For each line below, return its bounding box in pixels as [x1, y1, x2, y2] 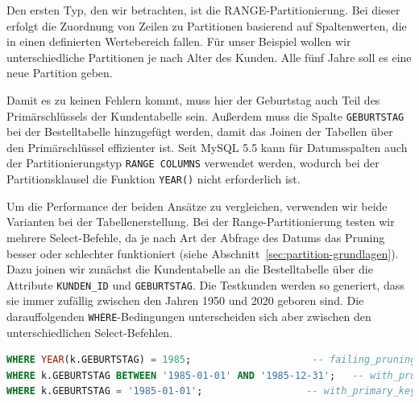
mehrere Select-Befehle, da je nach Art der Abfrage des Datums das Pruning [6, 228, 385, 245]
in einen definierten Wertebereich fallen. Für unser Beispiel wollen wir [6, 33, 351, 50]
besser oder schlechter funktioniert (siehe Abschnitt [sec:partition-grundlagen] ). [6, 245, 399, 261]
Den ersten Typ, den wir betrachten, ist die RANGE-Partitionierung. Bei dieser [6, 2, 400, 18]
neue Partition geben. [6, 64, 113, 81]
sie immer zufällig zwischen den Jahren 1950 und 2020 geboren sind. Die [6, 292, 364, 309]
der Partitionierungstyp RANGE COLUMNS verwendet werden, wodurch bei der [6, 154, 380, 171]
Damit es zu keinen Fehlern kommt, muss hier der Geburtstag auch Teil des [6, 91, 380, 108]
